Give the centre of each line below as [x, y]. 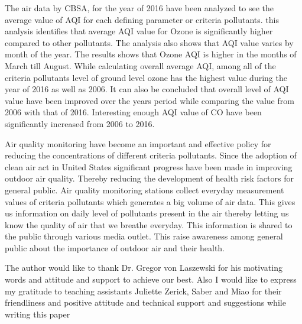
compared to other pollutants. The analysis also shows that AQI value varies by [149, 42]
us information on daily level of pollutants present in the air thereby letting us [147, 213]
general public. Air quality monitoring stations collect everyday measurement [144, 189]
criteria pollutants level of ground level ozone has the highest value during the [146, 77]
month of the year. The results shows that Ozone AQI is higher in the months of [151, 54]
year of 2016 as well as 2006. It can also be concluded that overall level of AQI [147, 89]
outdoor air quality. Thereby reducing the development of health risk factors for [149, 178]
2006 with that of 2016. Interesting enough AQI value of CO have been [133, 112]
